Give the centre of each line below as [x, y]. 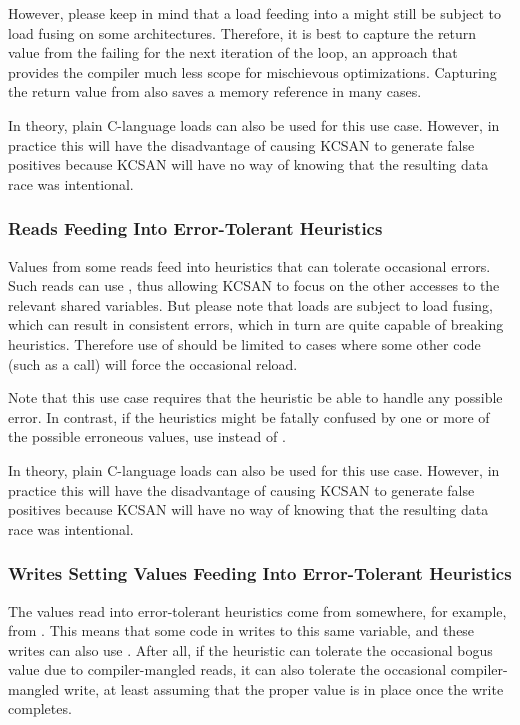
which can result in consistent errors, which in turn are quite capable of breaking [256, 324]
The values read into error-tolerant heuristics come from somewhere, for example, [257, 610]
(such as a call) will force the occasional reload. [153, 363]
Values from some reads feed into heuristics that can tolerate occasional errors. [249, 265]
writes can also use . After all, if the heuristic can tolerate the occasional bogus [250, 649]
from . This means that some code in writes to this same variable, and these [241, 630]
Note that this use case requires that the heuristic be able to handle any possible [255, 397]
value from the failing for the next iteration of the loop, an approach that [233, 52]
